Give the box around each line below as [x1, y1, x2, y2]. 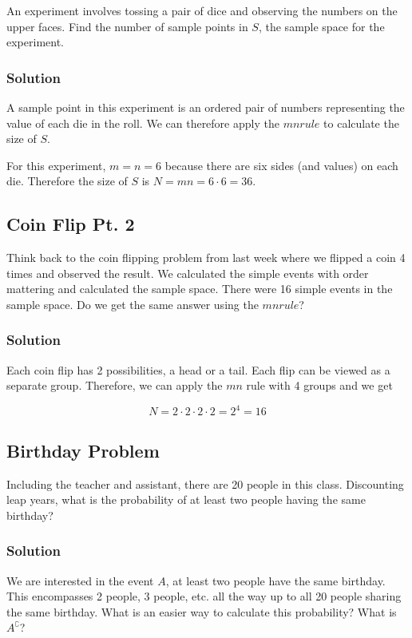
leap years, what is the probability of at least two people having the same [6, 491, 366, 508]
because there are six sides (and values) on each [164, 157, 398, 173]
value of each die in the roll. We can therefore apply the [6, 114, 279, 131]
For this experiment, [6, 157, 106, 173]
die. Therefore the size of [6, 172, 128, 189]
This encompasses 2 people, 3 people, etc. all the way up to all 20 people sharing [6, 588, 402, 604]
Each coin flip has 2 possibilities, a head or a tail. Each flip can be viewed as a [6, 361, 390, 378]
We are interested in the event [6, 572, 154, 588]
